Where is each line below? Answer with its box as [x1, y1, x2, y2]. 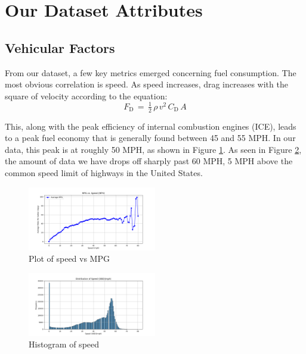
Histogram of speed [29, 338, 100, 350]
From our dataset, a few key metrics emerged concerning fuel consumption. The [5, 66, 296, 79]
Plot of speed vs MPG [29, 252, 110, 265]
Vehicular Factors [5, 38, 115, 57]
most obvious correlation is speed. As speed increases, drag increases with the [5, 78, 288, 90]
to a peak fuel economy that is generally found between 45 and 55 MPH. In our [5, 131, 296, 144]
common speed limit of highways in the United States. [5, 167, 203, 179]
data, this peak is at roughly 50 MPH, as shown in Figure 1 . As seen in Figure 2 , [5, 143, 302, 155]
